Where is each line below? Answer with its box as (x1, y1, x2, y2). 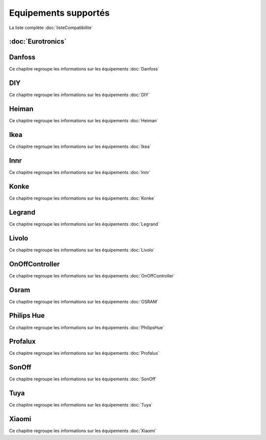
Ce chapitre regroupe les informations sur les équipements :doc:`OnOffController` (9, 272, 175, 278)
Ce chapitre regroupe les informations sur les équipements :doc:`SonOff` (9, 376, 157, 382)
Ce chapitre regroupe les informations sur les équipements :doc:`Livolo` (9, 247, 155, 253)
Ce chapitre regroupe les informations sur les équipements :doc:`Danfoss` (9, 66, 160, 72)
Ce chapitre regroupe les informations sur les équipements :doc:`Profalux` (9, 350, 160, 356)
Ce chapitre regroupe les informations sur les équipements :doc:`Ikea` (9, 143, 151, 150)
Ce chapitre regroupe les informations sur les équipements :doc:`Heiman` (9, 118, 159, 124)
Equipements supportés (9, 7, 110, 18)
